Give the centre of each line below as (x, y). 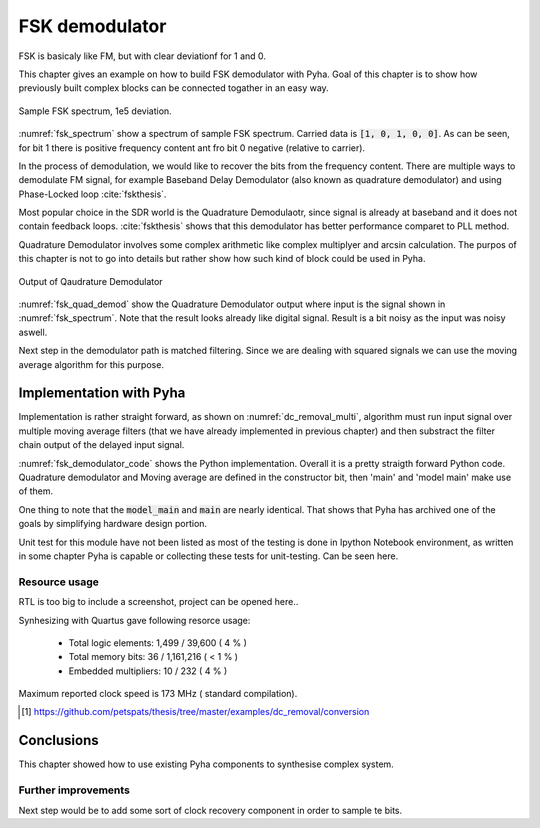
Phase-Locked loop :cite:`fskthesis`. (92, 194)
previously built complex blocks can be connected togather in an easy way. (173, 88)
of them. (36, 491)
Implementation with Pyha (102, 393)
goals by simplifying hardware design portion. (113, 524)
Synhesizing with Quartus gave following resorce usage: (134, 620)
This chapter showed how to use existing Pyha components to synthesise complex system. (206, 764)
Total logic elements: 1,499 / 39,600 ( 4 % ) (157, 642)
